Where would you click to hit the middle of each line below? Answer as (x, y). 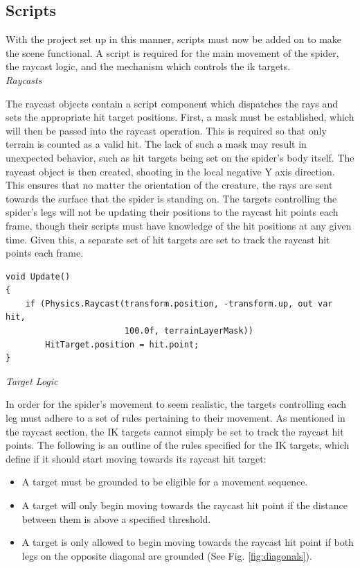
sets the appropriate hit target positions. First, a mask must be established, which (180, 117)
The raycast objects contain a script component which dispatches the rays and (172, 103)
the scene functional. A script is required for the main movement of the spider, (172, 52)
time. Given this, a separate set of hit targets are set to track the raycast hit (168, 239)
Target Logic (32, 380)
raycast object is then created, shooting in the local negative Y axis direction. (170, 171)
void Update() (38, 276)
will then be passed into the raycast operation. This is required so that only (166, 130)
